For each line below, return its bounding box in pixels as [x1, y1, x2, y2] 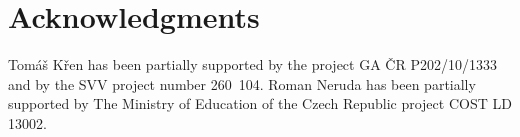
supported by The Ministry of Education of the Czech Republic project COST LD [8, 93, 512, 114]
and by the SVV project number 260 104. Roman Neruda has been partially [8, 73, 476, 94]
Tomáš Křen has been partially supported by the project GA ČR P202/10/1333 [8, 54, 497, 75]
